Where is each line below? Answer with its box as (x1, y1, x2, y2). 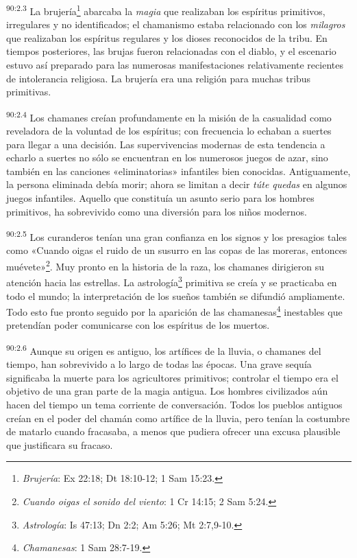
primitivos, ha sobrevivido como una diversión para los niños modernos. (6, 204, 307, 218)
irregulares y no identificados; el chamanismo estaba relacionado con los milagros (6, 17, 345, 32)
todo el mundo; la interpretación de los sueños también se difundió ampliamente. (6, 288, 345, 303)
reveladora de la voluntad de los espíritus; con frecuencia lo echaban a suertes (6, 124, 332, 138)
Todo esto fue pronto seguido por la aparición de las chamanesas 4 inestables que (6, 303, 343, 318)
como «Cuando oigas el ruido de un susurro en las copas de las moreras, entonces (6, 243, 347, 257)
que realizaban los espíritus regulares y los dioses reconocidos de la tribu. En (6, 30, 328, 45)
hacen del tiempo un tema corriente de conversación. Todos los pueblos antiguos (6, 397, 343, 412)
